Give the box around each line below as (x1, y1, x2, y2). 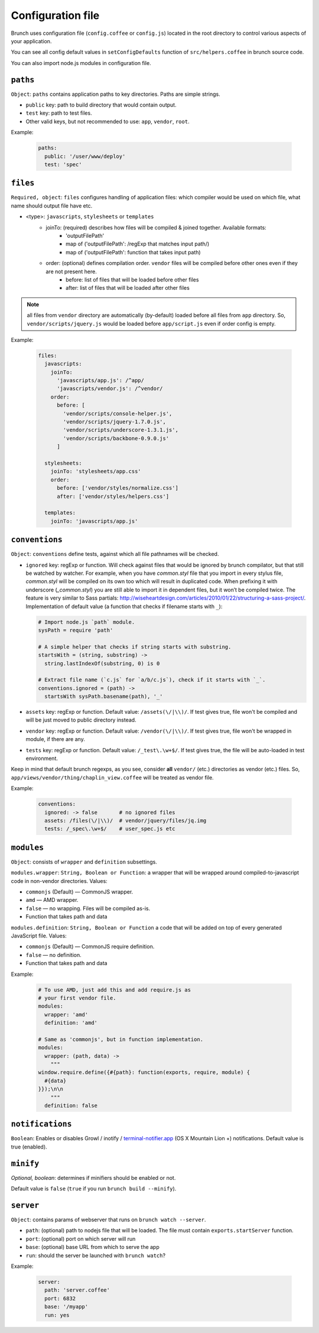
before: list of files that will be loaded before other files (66, 276, 199, 283)
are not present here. (45, 268, 97, 275)
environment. (25, 755, 58, 762)
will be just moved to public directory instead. (25, 716, 136, 724)
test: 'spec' (44, 161, 82, 168)
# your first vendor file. (38, 994, 116, 1001)
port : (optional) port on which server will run (25, 1235, 136, 1242)
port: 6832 (44, 1295, 76, 1302)
